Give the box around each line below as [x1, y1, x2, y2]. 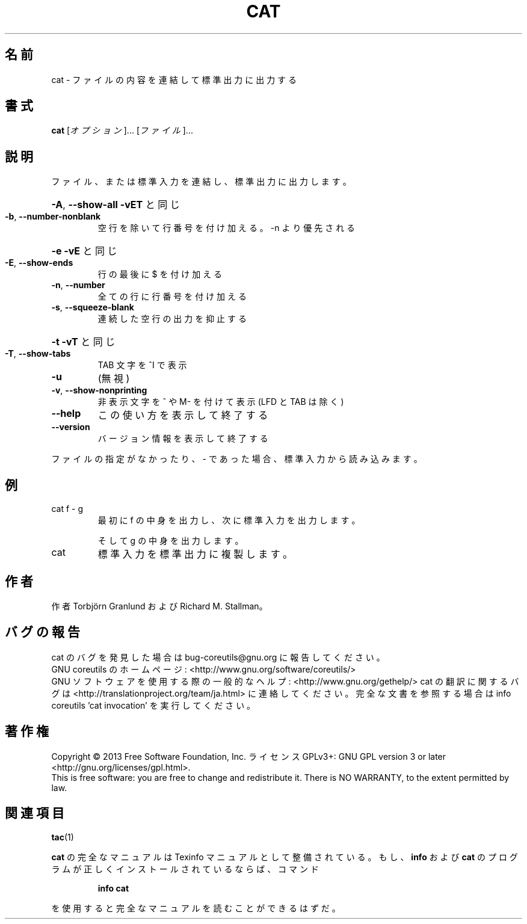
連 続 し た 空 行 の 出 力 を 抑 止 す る [97, 313, 247, 324]
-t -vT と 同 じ [51, 336, 116, 348]
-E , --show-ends [5, 257, 73, 268]
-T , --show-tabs [5, 348, 71, 359]
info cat [97, 882, 129, 893]
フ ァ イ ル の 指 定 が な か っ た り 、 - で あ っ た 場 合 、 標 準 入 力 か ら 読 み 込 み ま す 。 [51, 454, 422, 464]
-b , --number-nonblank [5, 211, 101, 222]
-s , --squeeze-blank [51, 302, 134, 313]
